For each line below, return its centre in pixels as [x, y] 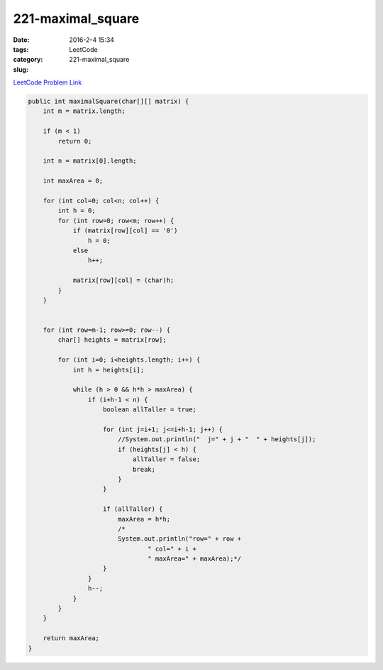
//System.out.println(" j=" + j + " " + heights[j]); [217, 439]
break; [144, 469]
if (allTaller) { [133, 509]
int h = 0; [77, 211]
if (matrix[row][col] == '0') [125, 231]
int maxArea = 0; [73, 181]
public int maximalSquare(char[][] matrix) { [109, 102]
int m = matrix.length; [84, 111]
